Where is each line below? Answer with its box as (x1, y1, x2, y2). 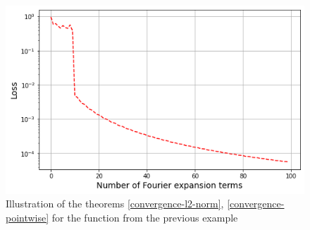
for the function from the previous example (51, 210, 238, 225)
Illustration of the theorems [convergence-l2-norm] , (6, 196, 224, 211)
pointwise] (6, 210, 49, 225)
